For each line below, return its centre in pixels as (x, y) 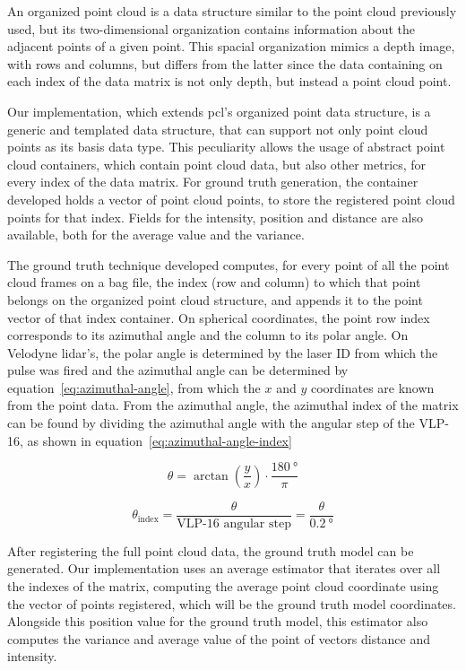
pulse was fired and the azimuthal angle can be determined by (178, 370)
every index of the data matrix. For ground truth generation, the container (213, 182)
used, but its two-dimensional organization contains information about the (211, 28)
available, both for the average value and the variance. (156, 235)
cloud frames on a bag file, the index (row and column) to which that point (214, 282)
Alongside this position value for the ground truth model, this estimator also (218, 621)
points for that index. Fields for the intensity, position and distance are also (215, 217)
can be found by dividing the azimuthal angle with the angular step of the (211, 423)
